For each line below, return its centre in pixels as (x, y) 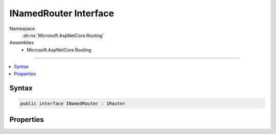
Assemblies (22, 43)
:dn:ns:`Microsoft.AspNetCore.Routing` (63, 35)
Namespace (22, 29)
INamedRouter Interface (62, 13)
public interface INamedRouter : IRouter (73, 103)
